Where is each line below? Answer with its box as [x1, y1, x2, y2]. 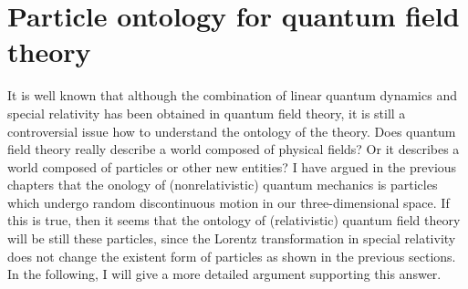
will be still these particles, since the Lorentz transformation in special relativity [7, 229, 456, 248]
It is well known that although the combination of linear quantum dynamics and [7, 86, 457, 105]
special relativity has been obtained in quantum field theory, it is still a [7, 103, 406, 122]
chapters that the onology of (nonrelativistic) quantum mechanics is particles [7, 175, 438, 194]
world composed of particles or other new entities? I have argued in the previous [7, 157, 457, 176]
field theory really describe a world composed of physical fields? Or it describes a [7, 139, 460, 159]
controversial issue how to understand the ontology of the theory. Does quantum [7, 121, 456, 140]
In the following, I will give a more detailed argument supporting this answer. [7, 264, 442, 284]
